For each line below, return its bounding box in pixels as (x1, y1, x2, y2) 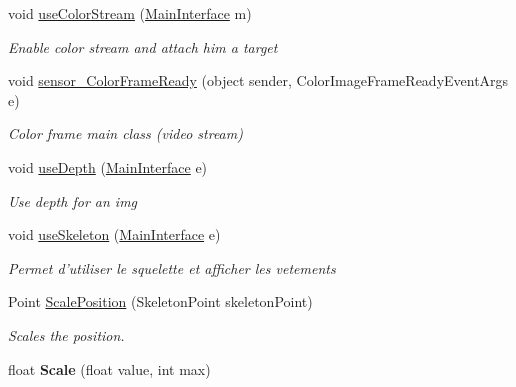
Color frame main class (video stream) (8, 123, 243, 144)
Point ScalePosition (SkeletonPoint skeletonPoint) (8, 291, 313, 312)
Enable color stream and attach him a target (8, 36, 278, 57)
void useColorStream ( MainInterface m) (8, 3, 252, 23)
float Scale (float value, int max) (8, 358, 211, 379)
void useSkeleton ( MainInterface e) (8, 224, 221, 245)
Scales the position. (8, 324, 125, 345)
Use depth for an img (8, 190, 138, 211)
